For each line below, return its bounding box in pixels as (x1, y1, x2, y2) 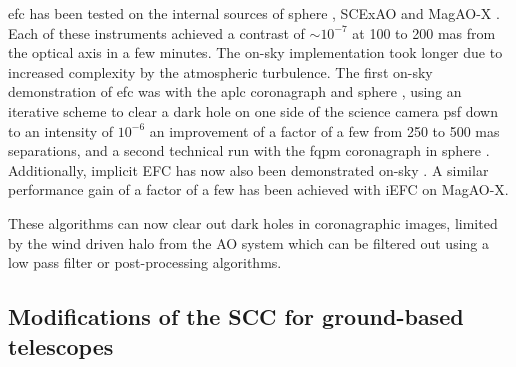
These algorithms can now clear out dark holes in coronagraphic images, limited (8, 212, 498, 233)
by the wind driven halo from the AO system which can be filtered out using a (8, 232, 490, 253)
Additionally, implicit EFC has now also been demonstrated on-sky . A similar (8, 159, 489, 180)
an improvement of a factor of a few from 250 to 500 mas (149, 120, 500, 141)
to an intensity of (8, 120, 114, 141)
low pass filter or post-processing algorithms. (8, 252, 282, 273)
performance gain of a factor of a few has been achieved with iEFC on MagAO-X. (8, 179, 509, 200)
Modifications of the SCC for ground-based (8, 301, 464, 332)
